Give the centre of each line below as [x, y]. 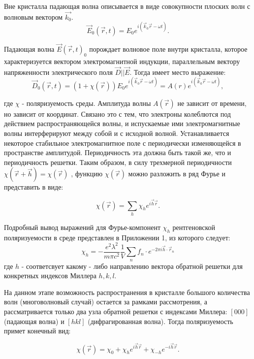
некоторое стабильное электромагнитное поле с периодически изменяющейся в [123, 143]
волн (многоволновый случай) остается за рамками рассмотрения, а [106, 302]
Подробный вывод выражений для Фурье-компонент [82, 227]
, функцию [87, 174]
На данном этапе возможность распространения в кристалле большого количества [127, 292]
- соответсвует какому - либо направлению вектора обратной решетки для [132, 266]
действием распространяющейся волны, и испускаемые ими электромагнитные [122, 123]
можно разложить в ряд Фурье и [177, 174]
